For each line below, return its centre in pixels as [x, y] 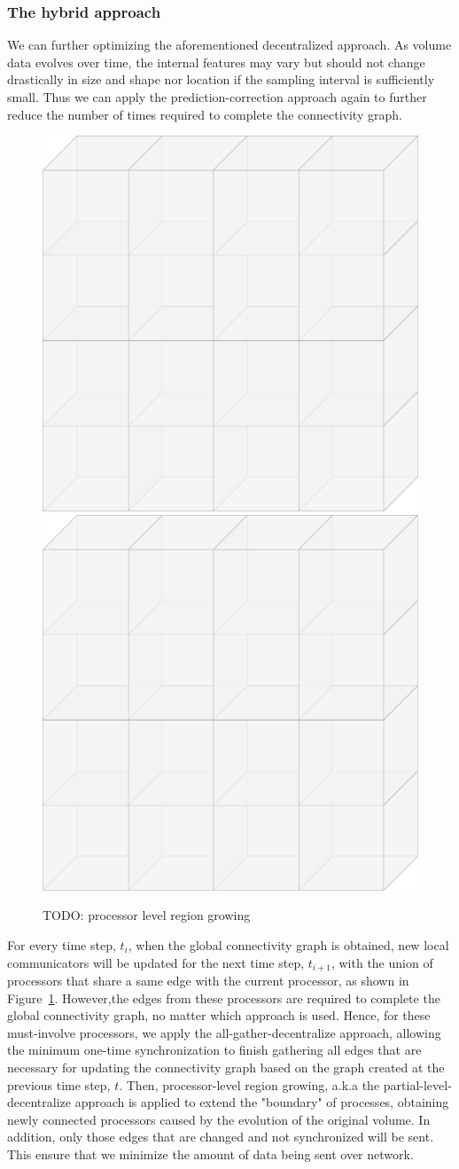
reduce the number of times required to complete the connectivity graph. [205, 114]
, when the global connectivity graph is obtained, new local [288, 945]
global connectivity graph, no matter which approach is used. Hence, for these [219, 1015]
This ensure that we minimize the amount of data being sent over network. [210, 1153]
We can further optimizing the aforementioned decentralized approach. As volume [229, 45]
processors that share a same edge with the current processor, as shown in [208, 981]
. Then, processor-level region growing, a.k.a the [249, 1084]
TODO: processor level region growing [147, 915]
